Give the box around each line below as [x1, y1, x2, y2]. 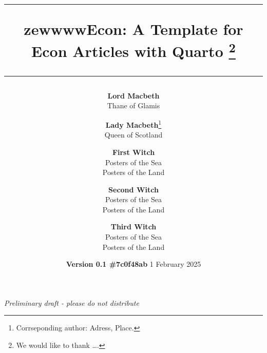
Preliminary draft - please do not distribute [4, 297, 139, 308]
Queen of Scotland [104, 129, 163, 140]
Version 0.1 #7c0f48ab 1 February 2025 [66, 259, 201, 269]
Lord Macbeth [107, 90, 160, 101]
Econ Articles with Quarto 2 [31, 38, 236, 62]
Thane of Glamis [107, 100, 160, 111]
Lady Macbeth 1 [105, 118, 162, 130]
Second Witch [108, 184, 159, 194]
